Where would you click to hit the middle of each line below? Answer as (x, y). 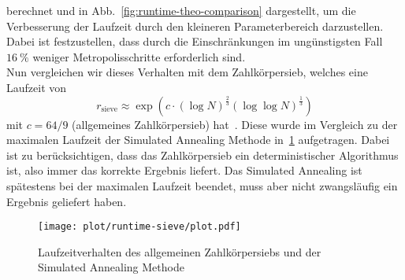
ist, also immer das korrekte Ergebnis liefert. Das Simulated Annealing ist (184, 170)
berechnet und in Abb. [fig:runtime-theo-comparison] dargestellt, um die (181, 10)
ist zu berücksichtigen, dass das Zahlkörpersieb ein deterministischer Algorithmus (202, 155)
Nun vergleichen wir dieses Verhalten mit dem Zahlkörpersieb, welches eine (187, 72)
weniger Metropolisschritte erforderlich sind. (139, 56)
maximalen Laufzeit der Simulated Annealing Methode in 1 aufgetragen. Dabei (198, 140)
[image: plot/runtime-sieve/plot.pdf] (139, 227)
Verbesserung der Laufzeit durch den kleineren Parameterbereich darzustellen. (195, 26)
